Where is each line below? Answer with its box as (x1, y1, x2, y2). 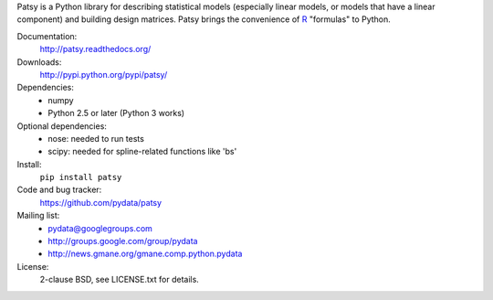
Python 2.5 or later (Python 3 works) (47, 108, 185, 119)
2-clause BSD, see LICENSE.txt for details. (39, 274, 200, 285)
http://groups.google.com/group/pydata (47, 236, 198, 247)
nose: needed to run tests (47, 133, 145, 144)
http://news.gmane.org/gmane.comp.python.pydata (47, 248, 243, 260)
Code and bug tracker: (16, 184, 102, 196)
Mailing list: (16, 210, 60, 221)
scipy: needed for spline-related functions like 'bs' (47, 146, 237, 157)
